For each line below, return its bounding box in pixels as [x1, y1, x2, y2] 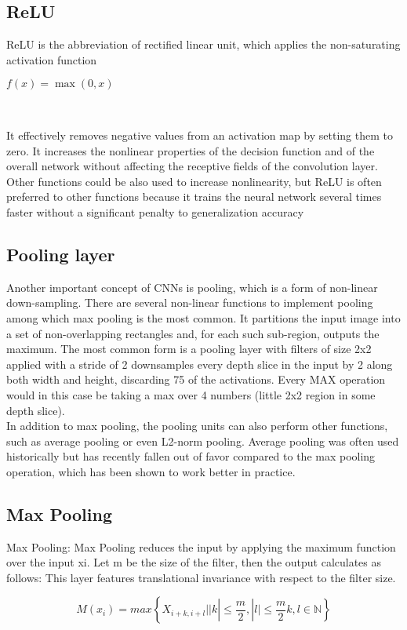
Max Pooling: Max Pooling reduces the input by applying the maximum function [6, 538, 396, 555]
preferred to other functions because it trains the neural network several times [6, 188, 382, 205]
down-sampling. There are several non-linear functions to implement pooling [6, 294, 373, 311]
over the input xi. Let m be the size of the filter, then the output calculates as [6, 554, 382, 570]
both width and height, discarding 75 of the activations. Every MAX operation [6, 371, 386, 388]
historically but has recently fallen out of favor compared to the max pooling [6, 448, 376, 464]
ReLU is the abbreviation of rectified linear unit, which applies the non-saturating [6, 36, 401, 53]
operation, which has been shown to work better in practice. [6, 463, 296, 479]
